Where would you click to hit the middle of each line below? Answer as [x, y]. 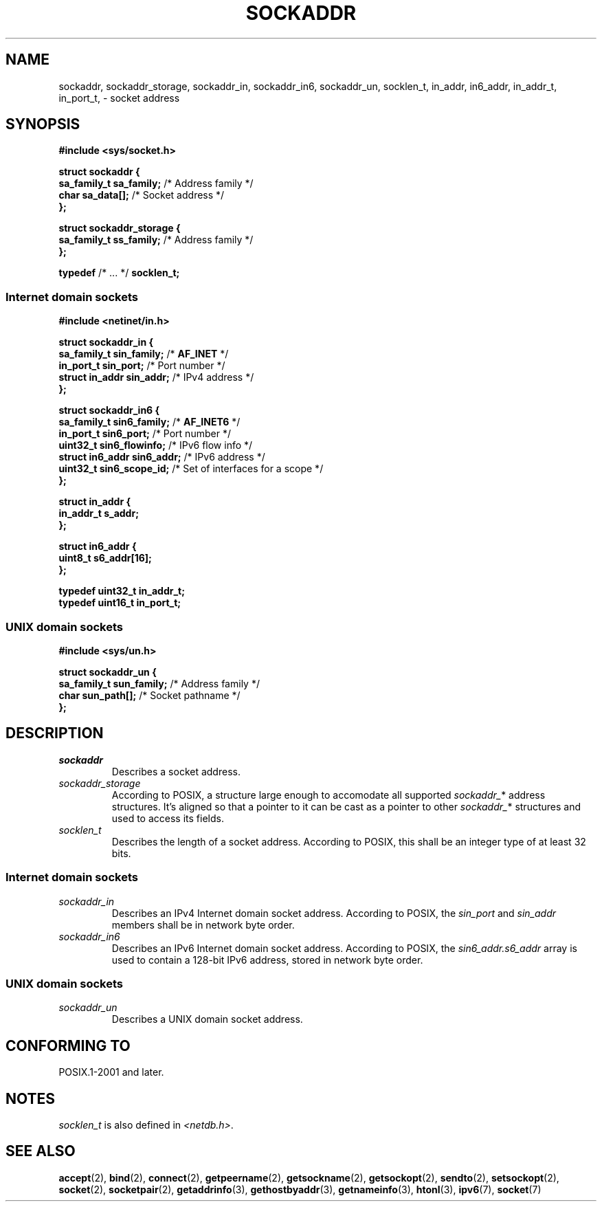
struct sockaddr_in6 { [109, 410]
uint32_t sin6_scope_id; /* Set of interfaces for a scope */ [191, 469]
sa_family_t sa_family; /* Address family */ [156, 184]
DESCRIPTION [55, 733]
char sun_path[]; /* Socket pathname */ [149, 695]
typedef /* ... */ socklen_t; [119, 273]
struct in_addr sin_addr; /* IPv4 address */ [156, 377]
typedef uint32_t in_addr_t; [122, 591]
